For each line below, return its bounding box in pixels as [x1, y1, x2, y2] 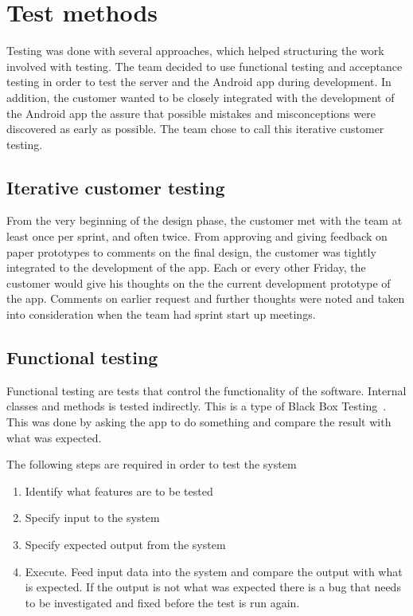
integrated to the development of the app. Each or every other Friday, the [6, 259, 366, 276]
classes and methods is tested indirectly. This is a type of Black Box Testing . [6, 398, 387, 414]
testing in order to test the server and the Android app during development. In [6, 73, 392, 90]
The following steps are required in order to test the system [6, 456, 297, 473]
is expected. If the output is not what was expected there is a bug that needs [25, 579, 401, 595]
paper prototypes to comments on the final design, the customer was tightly [6, 243, 376, 260]
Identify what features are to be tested [25, 482, 213, 499]
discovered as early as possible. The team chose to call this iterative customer [6, 120, 384, 137]
